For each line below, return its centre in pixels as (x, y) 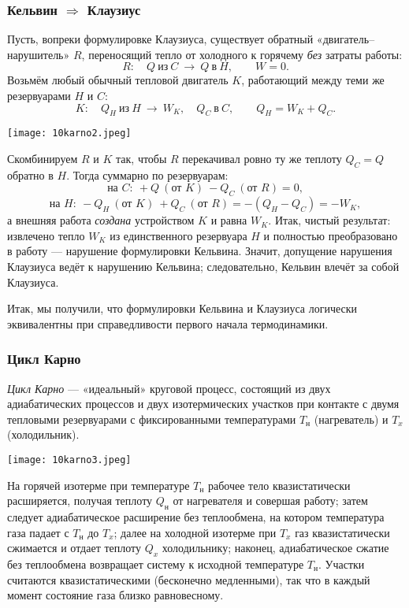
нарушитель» (39, 54)
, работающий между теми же (313, 80)
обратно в (30, 174)
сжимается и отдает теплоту (74, 548)
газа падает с (38, 532)
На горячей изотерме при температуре (99, 485)
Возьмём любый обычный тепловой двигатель (118, 80)
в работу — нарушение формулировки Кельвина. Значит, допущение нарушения (200, 251)
